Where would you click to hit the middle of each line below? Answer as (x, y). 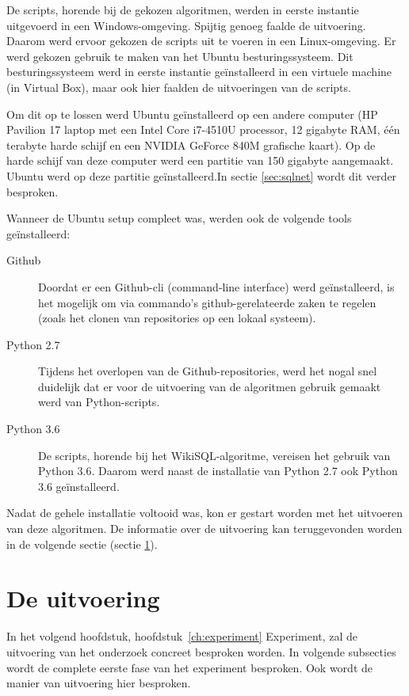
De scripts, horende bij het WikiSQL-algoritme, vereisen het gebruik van (214, 455)
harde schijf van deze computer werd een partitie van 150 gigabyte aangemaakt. (200, 160)
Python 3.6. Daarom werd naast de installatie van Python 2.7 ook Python (218, 471)
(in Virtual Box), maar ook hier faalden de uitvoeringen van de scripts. (179, 87)
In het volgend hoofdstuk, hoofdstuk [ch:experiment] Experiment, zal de (182, 636)
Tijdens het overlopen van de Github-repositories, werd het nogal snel (208, 371)
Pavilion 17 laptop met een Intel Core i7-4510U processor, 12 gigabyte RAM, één (203, 129)
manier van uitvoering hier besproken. (99, 683)
